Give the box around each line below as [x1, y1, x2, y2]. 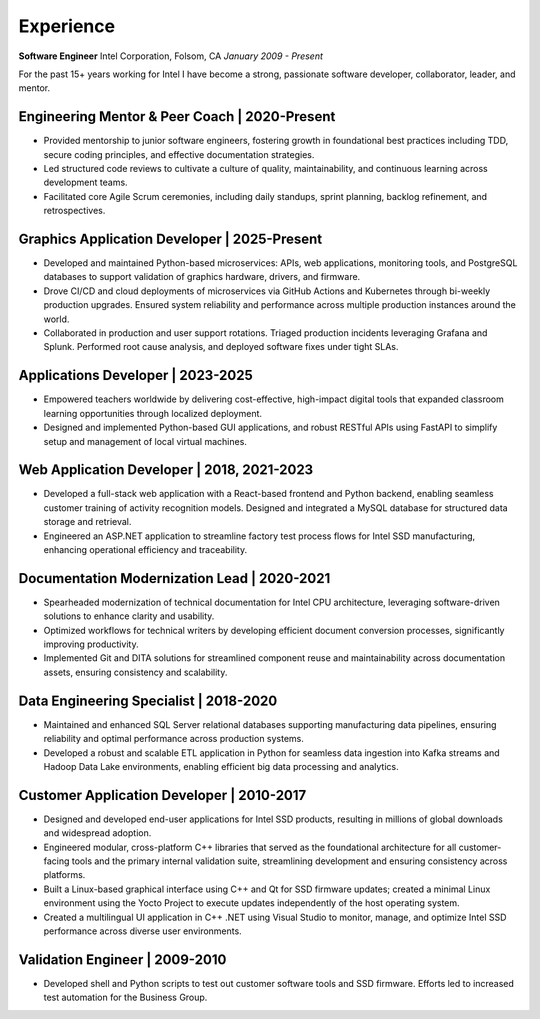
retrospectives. [43, 205, 106, 217]
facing [43, 855, 70, 867]
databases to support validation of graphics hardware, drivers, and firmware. [43, 271, 361, 283]
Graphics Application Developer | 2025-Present [18, 231, 323, 247]
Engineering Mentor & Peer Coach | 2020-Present [18, 108, 336, 125]
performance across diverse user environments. [43, 925, 242, 937]
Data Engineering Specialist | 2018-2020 [18, 692, 278, 709]
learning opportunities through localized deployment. [43, 407, 263, 419]
